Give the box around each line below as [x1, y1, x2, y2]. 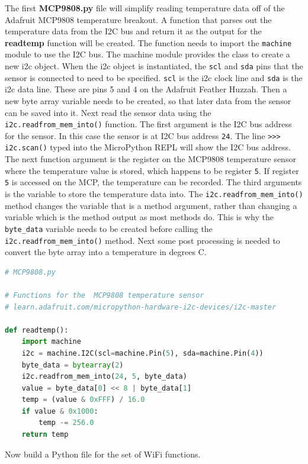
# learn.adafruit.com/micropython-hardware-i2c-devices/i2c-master [5, 302, 277, 311]
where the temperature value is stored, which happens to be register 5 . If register [5, 164, 299, 176]
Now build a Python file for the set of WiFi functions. [5, 447, 201, 460]
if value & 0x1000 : [21, 407, 98, 415]
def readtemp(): [5, 326, 69, 334]
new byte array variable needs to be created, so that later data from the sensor [5, 94, 291, 107]
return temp [21, 430, 69, 439]
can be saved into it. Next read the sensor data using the [5, 106, 211, 118]
